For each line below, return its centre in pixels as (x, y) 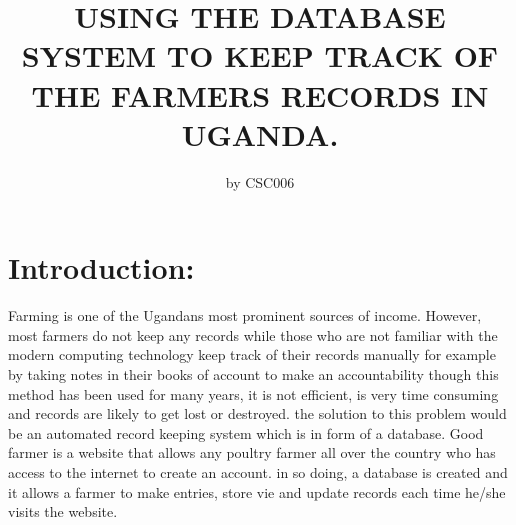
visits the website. (63, 511)
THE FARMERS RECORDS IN (260, 94)
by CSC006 (260, 181)
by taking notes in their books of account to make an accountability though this (253, 374)
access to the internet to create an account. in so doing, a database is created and (258, 471)
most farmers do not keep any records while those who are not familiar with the (253, 334)
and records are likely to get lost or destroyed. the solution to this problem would (257, 413)
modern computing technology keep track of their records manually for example (252, 354)
